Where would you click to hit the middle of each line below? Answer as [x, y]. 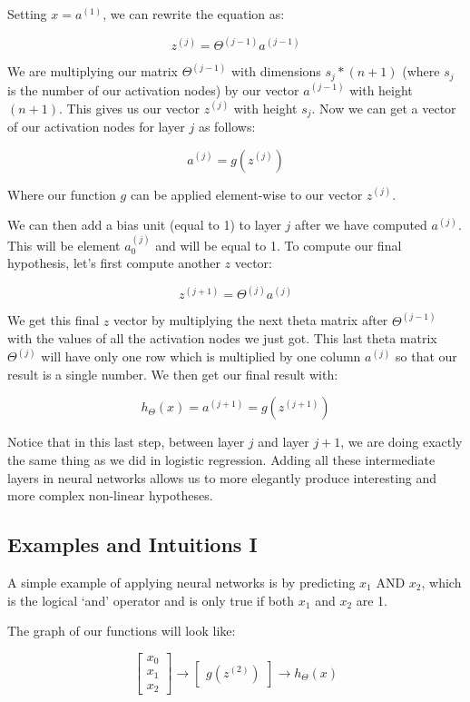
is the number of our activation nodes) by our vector [153, 89]
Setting [27, 14]
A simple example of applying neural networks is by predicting [181, 583]
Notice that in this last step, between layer [126, 442]
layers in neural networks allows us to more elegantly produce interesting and [222, 477]
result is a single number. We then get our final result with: [173, 374]
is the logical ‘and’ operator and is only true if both [151, 600]
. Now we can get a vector [384, 108]
